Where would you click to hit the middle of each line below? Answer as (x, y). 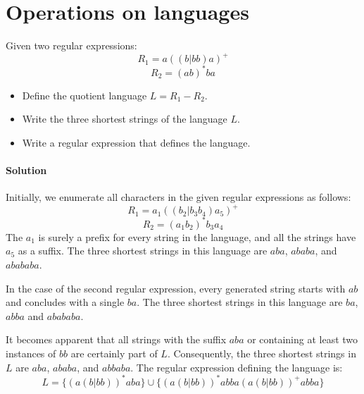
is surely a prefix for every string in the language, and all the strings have (197, 236)
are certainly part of (114, 353)
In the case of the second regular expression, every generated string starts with (176, 288)
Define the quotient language (84, 95)
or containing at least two (303, 339)
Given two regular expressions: (71, 45)
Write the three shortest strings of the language (125, 119)
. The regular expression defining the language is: (237, 367)
